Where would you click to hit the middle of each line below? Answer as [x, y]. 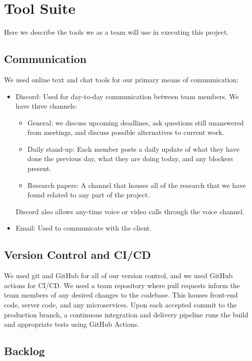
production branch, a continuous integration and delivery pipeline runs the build [126, 314]
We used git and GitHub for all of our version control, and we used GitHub [118, 275]
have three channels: [46, 106]
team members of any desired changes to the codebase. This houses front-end [121, 295]
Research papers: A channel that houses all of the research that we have [137, 185]
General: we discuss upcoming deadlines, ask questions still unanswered [136, 122]
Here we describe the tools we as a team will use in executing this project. [116, 32]
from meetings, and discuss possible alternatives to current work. [126, 132]
